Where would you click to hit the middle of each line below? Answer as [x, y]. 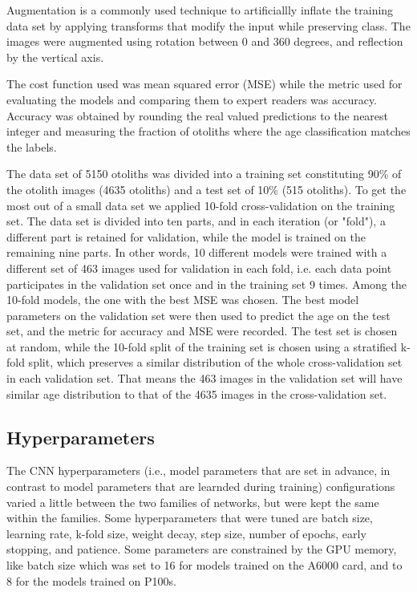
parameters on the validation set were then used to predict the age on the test [198, 315]
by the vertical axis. [55, 57]
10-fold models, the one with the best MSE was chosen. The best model [183, 300]
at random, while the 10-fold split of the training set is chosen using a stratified [202, 346]
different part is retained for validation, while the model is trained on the [186, 236]
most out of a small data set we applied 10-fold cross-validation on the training [201, 205]
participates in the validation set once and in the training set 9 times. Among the [206, 284]
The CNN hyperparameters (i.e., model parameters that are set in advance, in [198, 470]
